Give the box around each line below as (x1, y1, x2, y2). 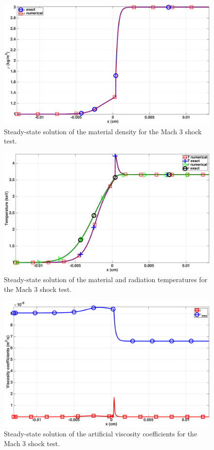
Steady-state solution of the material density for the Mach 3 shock (4, 126, 202, 136)
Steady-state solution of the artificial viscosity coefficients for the (4, 429, 197, 439)
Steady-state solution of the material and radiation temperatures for (4, 274, 208, 285)
